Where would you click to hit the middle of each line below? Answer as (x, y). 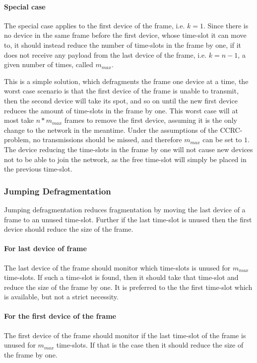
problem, (17, 139)
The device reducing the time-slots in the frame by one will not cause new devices (128, 149)
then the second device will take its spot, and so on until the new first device (121, 100)
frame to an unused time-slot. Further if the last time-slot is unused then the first (128, 219)
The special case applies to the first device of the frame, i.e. (95, 25)
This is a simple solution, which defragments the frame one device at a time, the (126, 81)
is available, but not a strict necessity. (61, 297)
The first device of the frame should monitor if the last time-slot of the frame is (125, 335)
